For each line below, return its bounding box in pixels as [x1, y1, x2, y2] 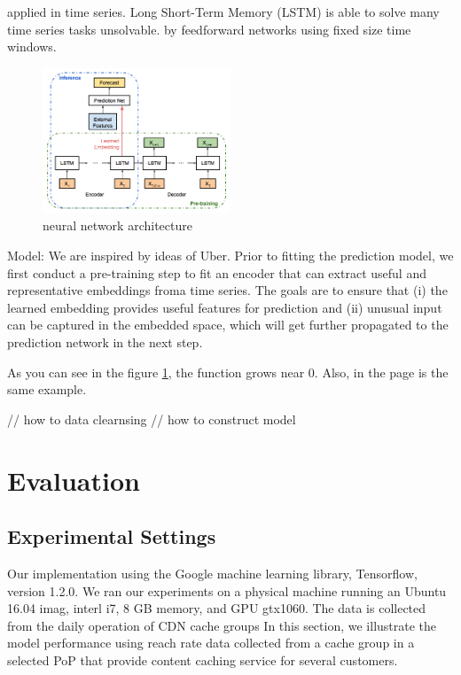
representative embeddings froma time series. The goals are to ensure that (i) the [7, 281, 448, 299]
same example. [7, 380, 87, 399]
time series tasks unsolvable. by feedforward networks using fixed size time [7, 19, 411, 38]
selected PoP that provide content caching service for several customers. [7, 650, 398, 669]
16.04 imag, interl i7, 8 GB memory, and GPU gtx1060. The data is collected [7, 599, 426, 617]
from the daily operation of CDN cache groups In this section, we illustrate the [7, 616, 437, 634]
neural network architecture [43, 216, 192, 235]
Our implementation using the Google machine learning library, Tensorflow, [7, 563, 418, 582]
